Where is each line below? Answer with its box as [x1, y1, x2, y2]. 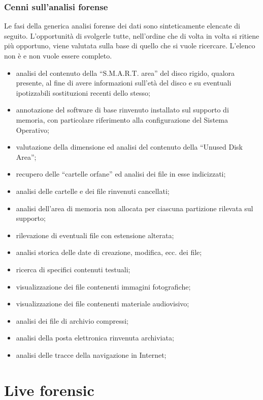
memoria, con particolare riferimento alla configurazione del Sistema [16, 114, 228, 125]
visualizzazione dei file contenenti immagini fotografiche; [16, 281, 191, 292]
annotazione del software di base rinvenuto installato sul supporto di [16, 104, 229, 115]
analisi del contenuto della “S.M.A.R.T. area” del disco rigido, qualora [16, 67, 235, 78]
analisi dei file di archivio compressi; [16, 315, 128, 326]
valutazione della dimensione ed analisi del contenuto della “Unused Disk [16, 141, 243, 152]
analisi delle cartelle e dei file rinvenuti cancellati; [16, 185, 170, 196]
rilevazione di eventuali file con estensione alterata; [16, 230, 174, 240]
